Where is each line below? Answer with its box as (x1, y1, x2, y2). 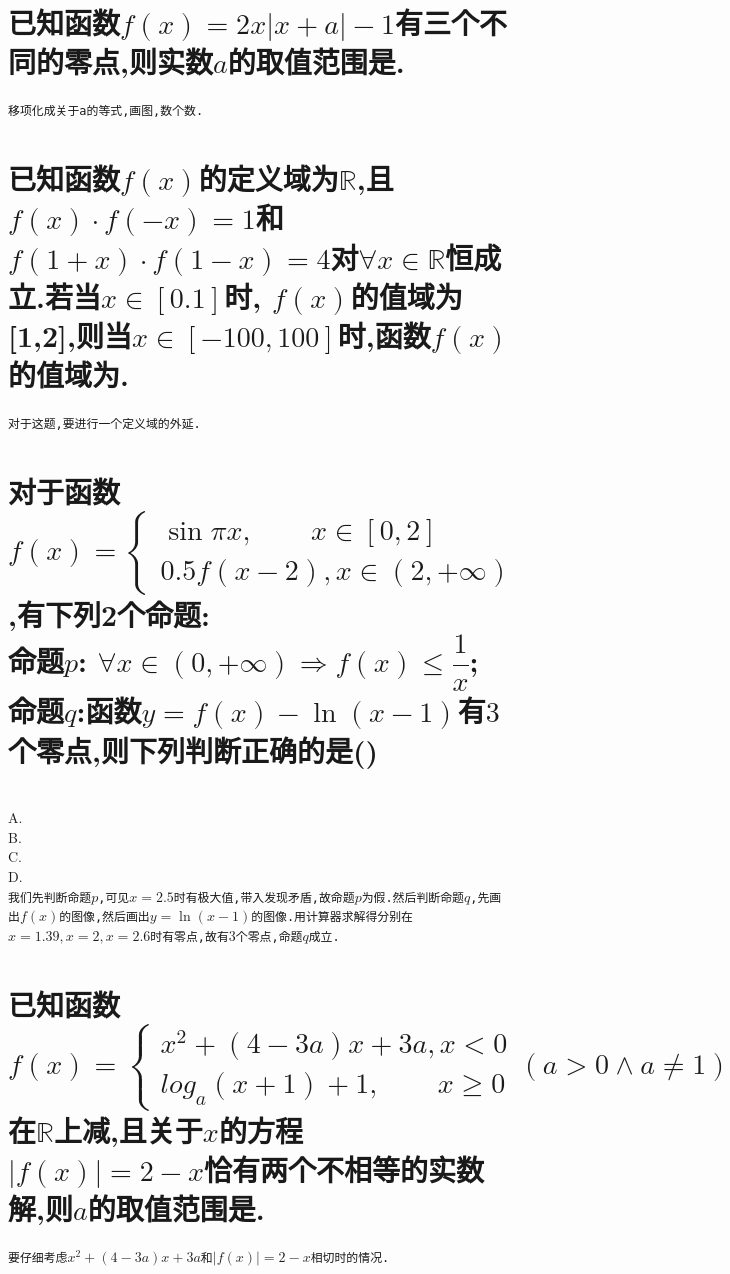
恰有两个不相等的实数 (203, 1148, 484, 1189)
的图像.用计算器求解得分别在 (251, 910, 413, 925)
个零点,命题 (235, 929, 303, 944)
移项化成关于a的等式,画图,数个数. (8, 104, 204, 119)
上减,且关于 (53, 1109, 203, 1150)
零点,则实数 (64, 41, 213, 82)
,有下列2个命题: (8, 594, 210, 635)
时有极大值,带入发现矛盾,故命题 (173, 890, 355, 905)
